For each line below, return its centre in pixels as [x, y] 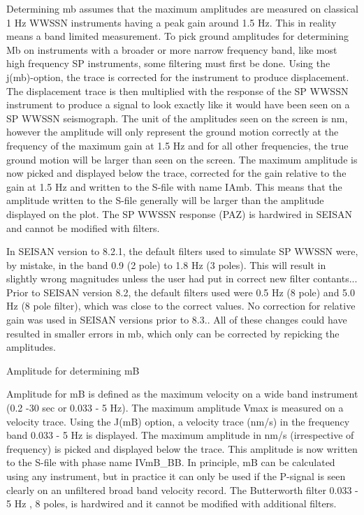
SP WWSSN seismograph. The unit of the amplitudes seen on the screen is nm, [177, 118]
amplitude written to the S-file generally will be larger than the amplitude [165, 200]
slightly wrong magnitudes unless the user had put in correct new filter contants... [182, 278]
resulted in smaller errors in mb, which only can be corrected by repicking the [173, 333]
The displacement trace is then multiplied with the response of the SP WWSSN [177, 90]
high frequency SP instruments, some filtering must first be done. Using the [168, 63]
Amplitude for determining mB [73, 370]
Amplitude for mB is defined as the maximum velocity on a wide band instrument [182, 394]
